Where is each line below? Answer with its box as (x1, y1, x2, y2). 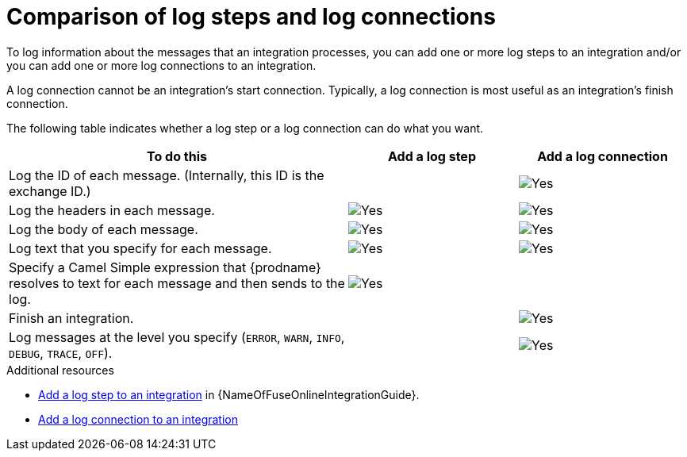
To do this (147, 148, 207, 164)
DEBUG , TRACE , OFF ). (9, 344, 113, 361)
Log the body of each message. (9, 221, 198, 237)
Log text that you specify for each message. (9, 240, 272, 256)
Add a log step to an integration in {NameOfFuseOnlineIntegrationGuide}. (38, 387, 420, 401)
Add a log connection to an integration (38, 412, 238, 426)
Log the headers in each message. (9, 202, 215, 218)
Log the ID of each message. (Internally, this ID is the (9, 167, 324, 183)
